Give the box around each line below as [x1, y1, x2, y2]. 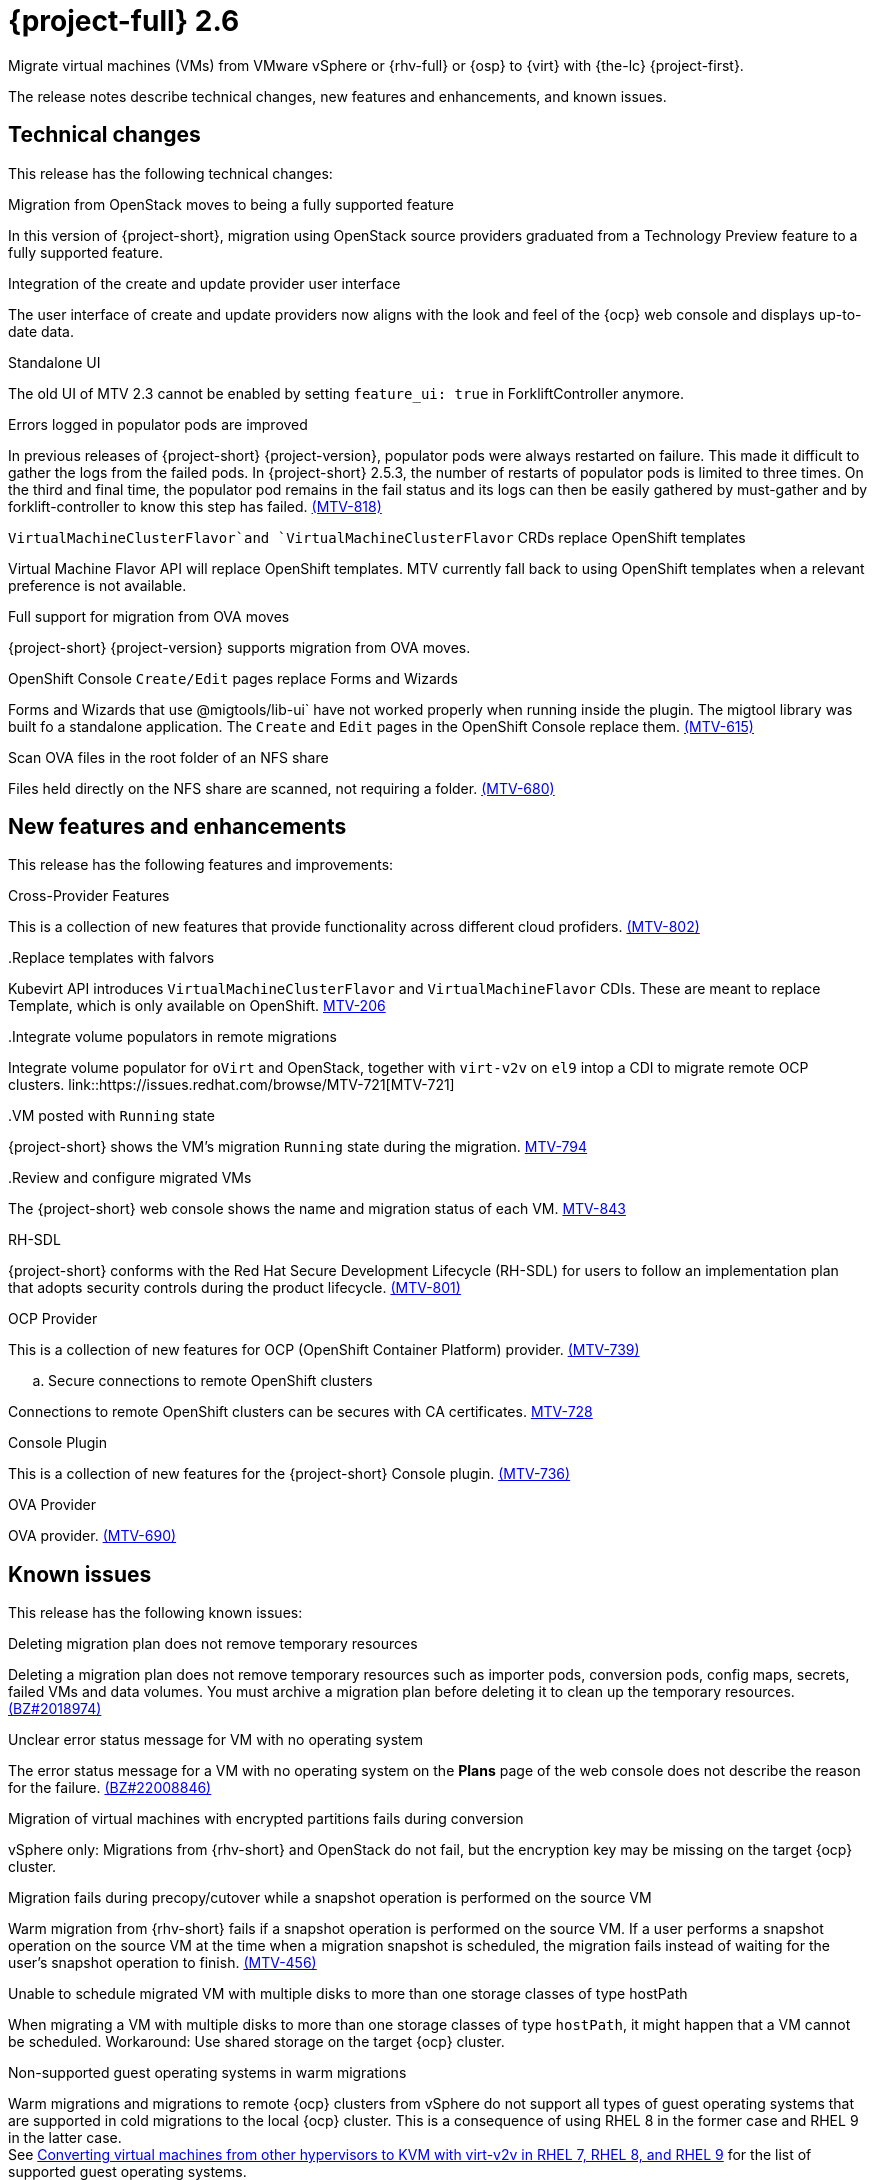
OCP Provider [8, 1310, 98, 1328]
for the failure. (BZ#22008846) [8, 1779, 212, 1797]
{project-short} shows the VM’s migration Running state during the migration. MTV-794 [8, 1138, 588, 1156]
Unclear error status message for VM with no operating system [8, 1731, 423, 1749]
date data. [8, 322, 74, 340]
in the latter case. [8, 2129, 122, 2147]
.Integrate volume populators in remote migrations [8, 1028, 337, 1046]
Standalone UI [8, 353, 101, 371]
